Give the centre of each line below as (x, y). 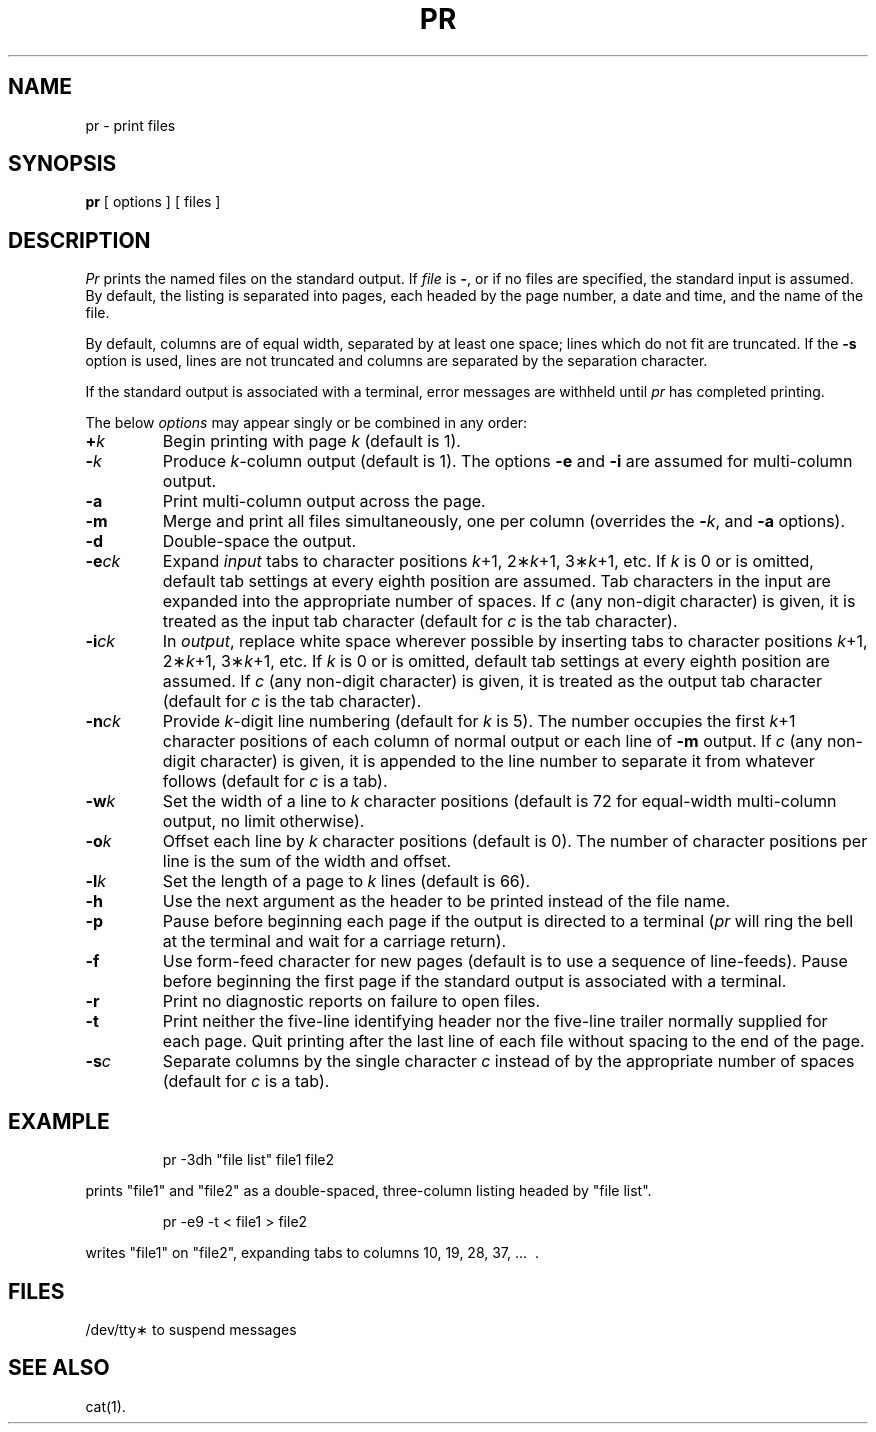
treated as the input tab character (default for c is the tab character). (420, 621)
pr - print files (130, 125)
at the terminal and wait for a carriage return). (334, 941)
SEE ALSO (59, 1368)
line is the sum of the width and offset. (307, 861)
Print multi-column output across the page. (324, 501)
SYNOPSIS (62, 164)
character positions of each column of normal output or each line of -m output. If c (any (492, 741)
